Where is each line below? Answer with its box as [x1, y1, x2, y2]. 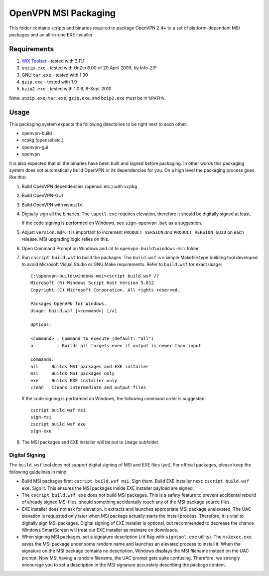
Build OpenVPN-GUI [21, 192, 63, 199]
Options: [30, 322, 52, 327]
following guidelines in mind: [9, 469, 68, 475]
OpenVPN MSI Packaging [9, 7, 116, 18]
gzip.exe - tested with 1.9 [21, 79, 77, 85]
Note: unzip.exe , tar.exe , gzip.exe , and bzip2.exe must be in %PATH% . [9, 95, 166, 101]
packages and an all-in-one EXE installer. [9, 31, 94, 37]
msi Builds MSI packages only [30, 371, 115, 376]
